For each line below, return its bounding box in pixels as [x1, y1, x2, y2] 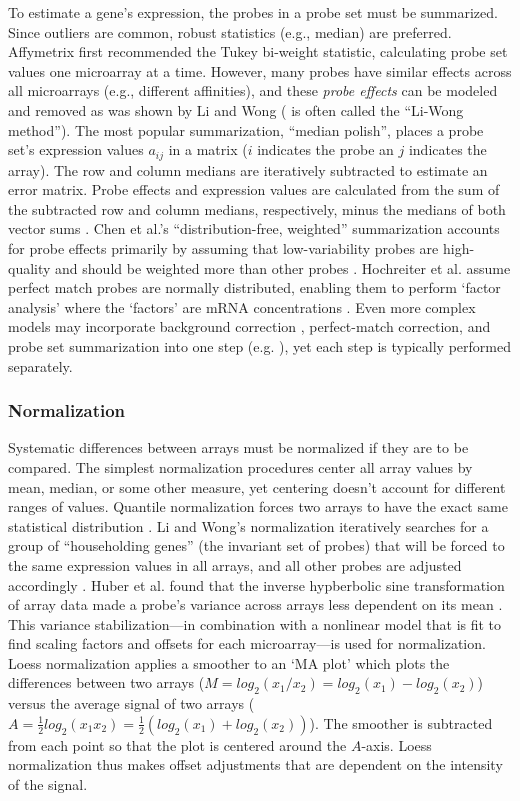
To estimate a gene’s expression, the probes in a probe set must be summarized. [8, 2, 498, 22]
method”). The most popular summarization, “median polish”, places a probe [8, 119, 484, 140]
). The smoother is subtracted [309, 712, 493, 733]
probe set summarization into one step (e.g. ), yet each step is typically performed [8, 335, 511, 356]
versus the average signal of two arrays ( [8, 693, 255, 714]
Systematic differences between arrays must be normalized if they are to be [8, 437, 469, 458]
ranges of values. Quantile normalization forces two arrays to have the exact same [8, 496, 508, 517]
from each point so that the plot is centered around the [8, 734, 347, 755]
